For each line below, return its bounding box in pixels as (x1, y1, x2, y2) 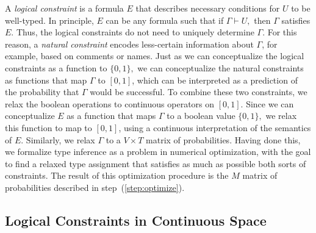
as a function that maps (66, 109, 156, 122)
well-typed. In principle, (5, 13, 94, 26)
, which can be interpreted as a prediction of (132, 73, 298, 86)
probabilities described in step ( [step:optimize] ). (5, 181, 185, 193)
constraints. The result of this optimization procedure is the (5, 169, 229, 182)
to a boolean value (167, 109, 235, 122)
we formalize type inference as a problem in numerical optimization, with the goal (5, 145, 311, 158)
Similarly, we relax (26, 133, 95, 146)
